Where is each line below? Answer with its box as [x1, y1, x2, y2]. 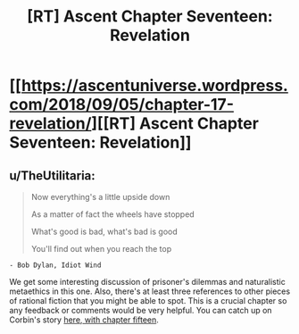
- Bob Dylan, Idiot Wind [9, 261, 102, 270]
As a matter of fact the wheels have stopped [30, 209, 195, 220]
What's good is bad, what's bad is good [30, 226, 178, 237]
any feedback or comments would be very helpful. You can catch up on [9, 305, 272, 315]
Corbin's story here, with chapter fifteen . [9, 314, 159, 325]
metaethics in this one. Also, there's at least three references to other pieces [9, 286, 291, 296]
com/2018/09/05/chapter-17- [9, 95, 235, 115]
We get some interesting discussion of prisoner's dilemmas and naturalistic [9, 277, 286, 287]
